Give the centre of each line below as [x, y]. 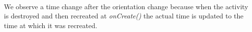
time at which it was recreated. [51, 25]
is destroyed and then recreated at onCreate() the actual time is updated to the [124, 16]
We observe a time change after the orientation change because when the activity [126, 6]
